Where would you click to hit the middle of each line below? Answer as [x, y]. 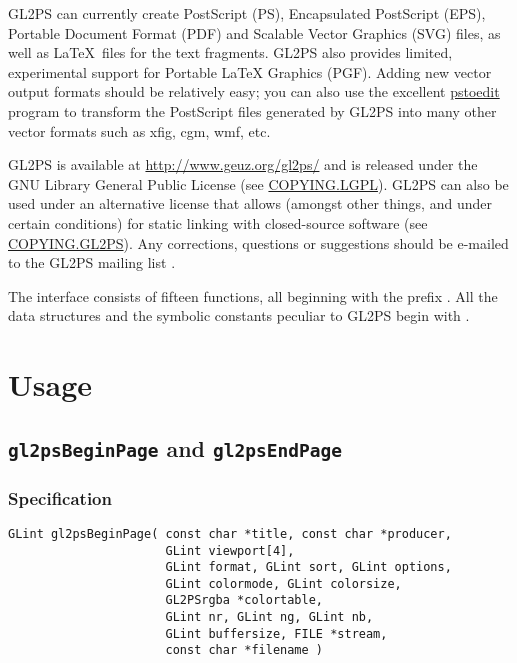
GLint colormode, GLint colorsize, [283, 583]
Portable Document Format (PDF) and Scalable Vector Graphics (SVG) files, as [254, 32]
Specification [60, 497]
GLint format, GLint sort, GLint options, [308, 567]
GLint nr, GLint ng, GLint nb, [269, 617]
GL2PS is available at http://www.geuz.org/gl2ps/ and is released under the [243, 164]
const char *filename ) [244, 650]
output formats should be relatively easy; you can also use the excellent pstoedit [254, 91]
